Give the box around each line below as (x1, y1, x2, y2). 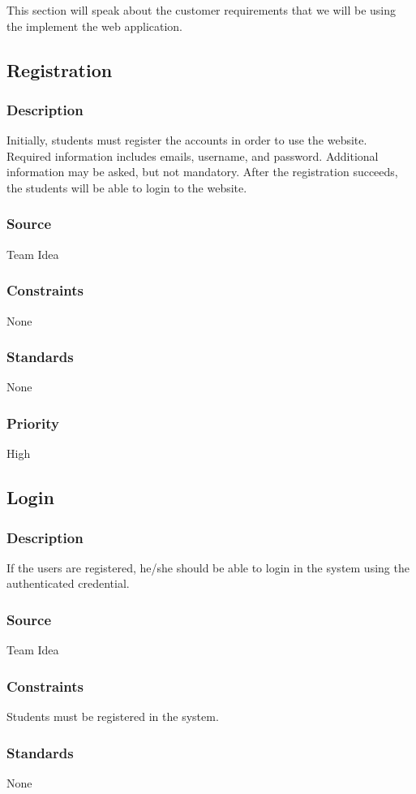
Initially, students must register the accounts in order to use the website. (6, 132, 367, 149)
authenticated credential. (6, 575, 130, 592)
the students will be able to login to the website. (6, 179, 247, 196)
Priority (6, 412, 59, 433)
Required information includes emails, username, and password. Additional (6, 147, 379, 164)
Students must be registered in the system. (6, 708, 219, 725)
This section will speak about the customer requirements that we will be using (6, 2, 397, 18)
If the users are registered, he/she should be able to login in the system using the (6, 559, 410, 576)
